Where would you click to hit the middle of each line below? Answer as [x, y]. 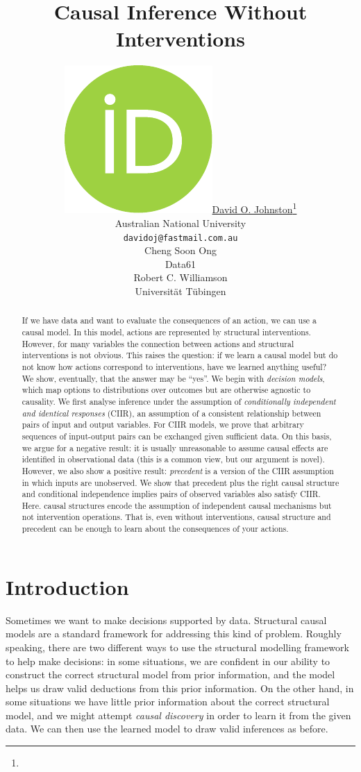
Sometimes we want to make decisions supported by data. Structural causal [166, 620]
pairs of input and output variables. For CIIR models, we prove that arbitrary [163, 425]
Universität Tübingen [180, 291]
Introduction [67, 586]
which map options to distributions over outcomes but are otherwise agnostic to [166, 390]
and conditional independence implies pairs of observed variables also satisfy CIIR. [171, 494]
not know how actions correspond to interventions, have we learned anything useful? [174, 366]
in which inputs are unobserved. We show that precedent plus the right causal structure [180, 482]
